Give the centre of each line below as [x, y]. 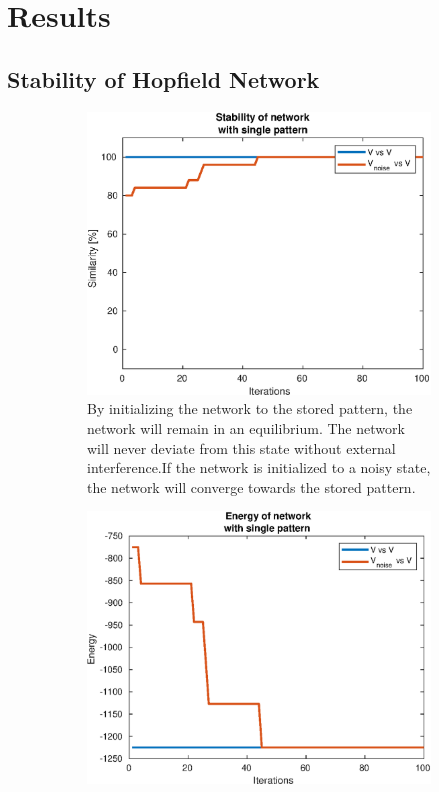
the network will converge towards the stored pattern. [251, 486]
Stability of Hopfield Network [163, 78]
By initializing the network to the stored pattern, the [250, 408]
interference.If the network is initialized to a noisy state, [259, 467]
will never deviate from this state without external [241, 447]
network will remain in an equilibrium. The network [246, 427]
